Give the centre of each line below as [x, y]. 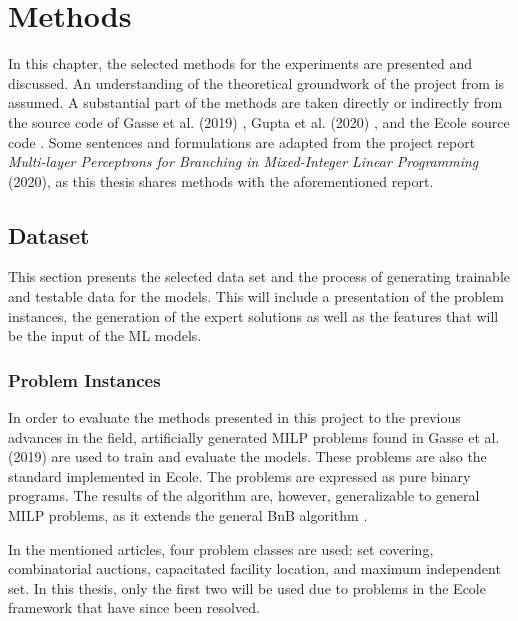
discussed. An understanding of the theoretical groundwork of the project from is [256, 82]
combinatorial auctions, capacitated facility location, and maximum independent [254, 568]
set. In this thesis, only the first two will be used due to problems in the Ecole [247, 587]
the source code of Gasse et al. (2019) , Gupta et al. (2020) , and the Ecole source [259, 121]
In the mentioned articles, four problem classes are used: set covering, [221, 548]
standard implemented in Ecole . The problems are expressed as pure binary [239, 475]
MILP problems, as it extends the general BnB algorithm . [188, 515]
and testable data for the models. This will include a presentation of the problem [256, 296]
